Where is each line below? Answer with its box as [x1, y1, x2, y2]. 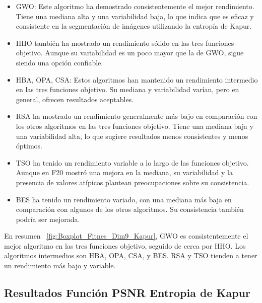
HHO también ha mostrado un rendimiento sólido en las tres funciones [16, 37, 234, 48]
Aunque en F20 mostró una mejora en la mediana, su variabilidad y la [16, 167, 233, 178]
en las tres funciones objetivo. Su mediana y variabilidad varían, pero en [16, 84, 239, 95]
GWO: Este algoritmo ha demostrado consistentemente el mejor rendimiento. [16, 1, 254, 11]
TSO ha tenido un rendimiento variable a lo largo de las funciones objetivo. [16, 157, 249, 168]
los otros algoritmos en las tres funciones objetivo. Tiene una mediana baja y [16, 120, 253, 131]
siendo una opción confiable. [16, 57, 103, 67]
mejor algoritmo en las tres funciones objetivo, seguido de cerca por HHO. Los [4, 240, 246, 251]
